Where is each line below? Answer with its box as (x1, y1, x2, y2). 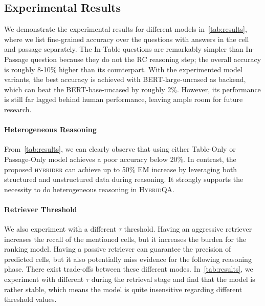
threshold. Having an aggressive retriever (124, 223, 252, 234)
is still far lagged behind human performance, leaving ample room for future (4, 94, 243, 105)
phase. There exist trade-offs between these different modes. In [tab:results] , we (4, 263, 253, 274)
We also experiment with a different (4, 223, 117, 234)
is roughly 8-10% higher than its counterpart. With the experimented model (4, 64, 242, 74)
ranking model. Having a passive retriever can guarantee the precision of (4, 243, 231, 254)
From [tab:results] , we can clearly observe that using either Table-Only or (4, 144, 236, 154)
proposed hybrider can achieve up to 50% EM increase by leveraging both (4, 164, 237, 174)
